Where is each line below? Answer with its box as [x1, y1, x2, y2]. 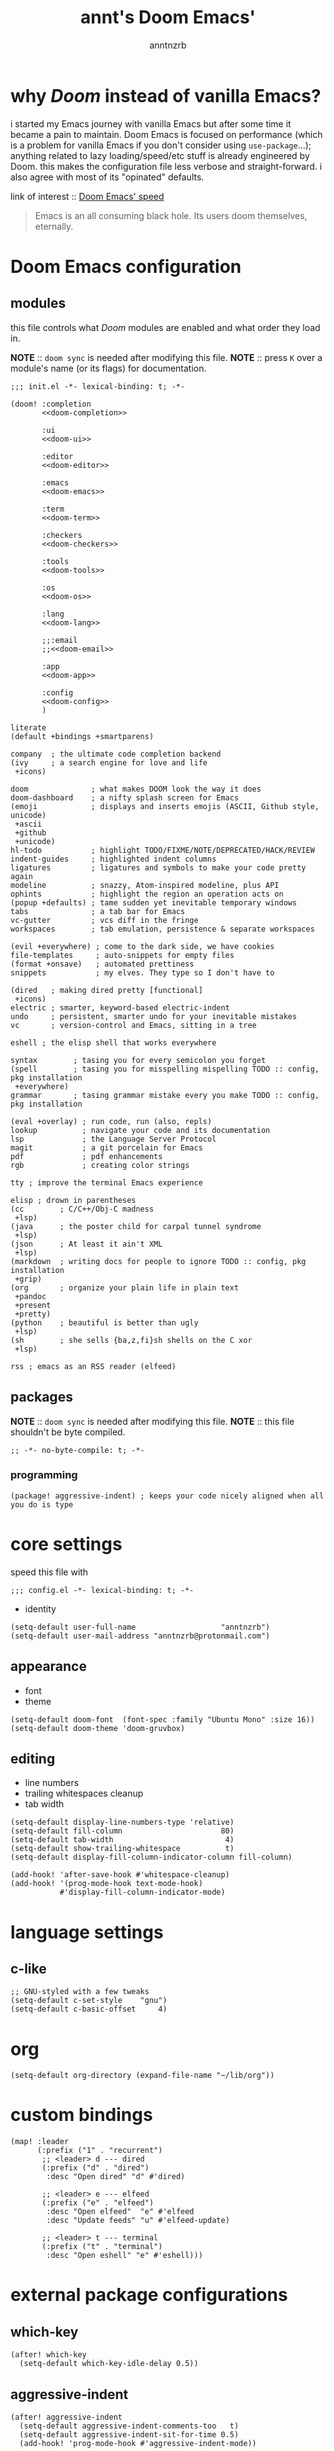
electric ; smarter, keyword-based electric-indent [10, 1002, 230, 1013]
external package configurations [10, 2284, 288, 2306]
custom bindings [10, 2104, 153, 2126]
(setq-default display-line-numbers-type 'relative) [10, 1817, 235, 1828]
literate [10, 722, 47, 733]
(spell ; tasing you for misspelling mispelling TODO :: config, [10, 1064, 320, 1074]
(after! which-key [10, 2350, 87, 2360]
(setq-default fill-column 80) [10, 1826, 235, 1836]
